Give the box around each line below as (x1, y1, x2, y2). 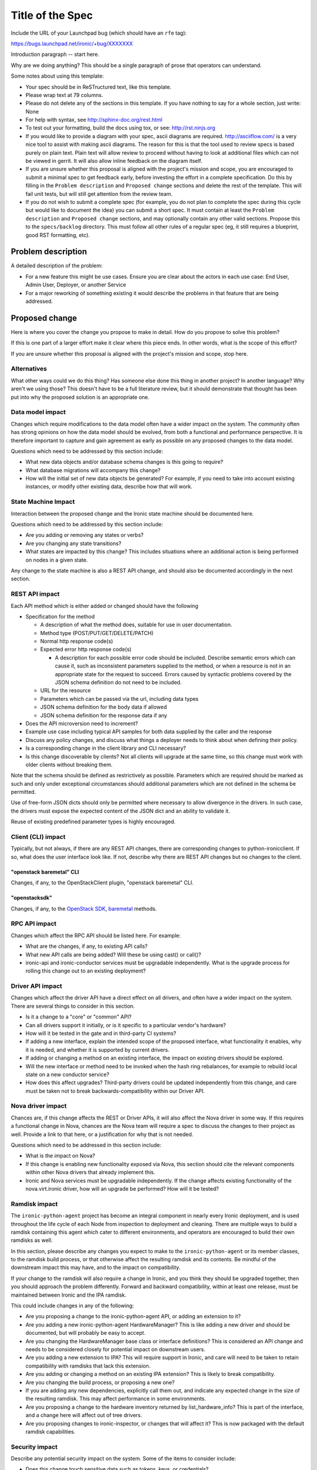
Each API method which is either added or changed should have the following (11, 602, 199, 609)
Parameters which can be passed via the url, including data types (40, 695, 199, 702)
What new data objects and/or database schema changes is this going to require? (25, 459, 223, 466)
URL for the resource (40, 687, 91, 694)
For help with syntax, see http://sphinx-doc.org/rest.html (25, 116, 163, 123)
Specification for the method (25, 613, 95, 620)
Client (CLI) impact (11, 833, 66, 841)
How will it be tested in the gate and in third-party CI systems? (25, 1030, 176, 1037)
